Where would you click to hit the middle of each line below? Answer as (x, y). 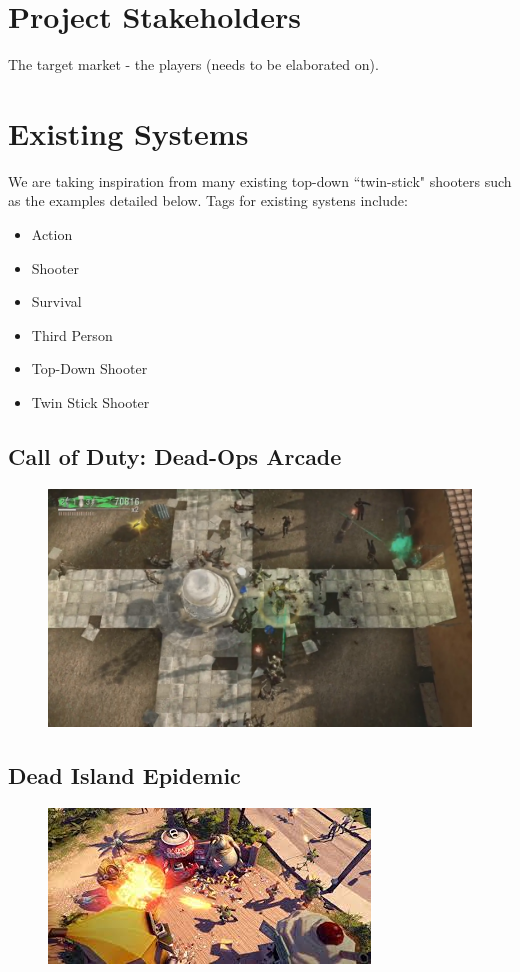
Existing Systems (128, 132)
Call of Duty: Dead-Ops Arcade (175, 455)
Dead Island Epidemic (124, 775)
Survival (56, 301)
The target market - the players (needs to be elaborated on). (193, 64)
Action (52, 234)
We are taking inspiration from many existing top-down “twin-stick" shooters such (260, 180)
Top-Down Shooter (89, 368)
